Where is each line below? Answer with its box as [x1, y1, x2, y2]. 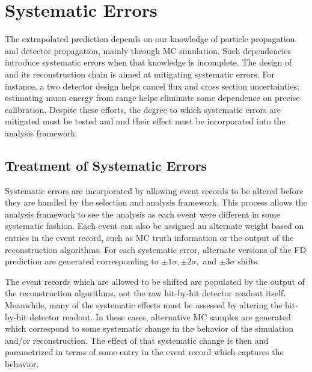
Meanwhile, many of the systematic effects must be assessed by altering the [5, 299, 283, 311]
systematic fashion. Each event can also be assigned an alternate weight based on [5, 219, 304, 232]
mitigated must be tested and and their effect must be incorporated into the [5, 115, 286, 127]
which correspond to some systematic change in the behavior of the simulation [5, 322, 293, 335]
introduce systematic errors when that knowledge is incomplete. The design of [5, 56, 292, 69]
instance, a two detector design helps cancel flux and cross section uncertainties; [5, 79, 299, 92]
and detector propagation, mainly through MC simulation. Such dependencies [5, 44, 291, 56]
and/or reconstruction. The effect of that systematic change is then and [5, 334, 269, 346]
